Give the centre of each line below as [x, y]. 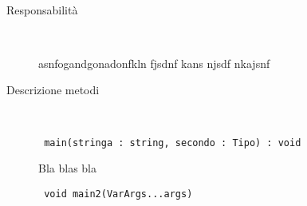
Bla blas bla [67, 168]
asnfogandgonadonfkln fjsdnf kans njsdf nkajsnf [154, 63]
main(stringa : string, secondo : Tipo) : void [173, 143]
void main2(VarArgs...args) [118, 194]
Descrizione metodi [53, 90]
